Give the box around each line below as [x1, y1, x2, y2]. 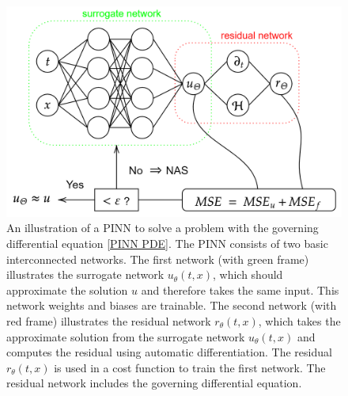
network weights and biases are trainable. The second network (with [6, 297, 337, 314]
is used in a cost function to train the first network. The [54, 359, 326, 375]
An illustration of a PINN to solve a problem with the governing [6, 219, 319, 236]
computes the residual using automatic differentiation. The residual [6, 344, 332, 360]
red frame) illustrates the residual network [6, 312, 211, 329]
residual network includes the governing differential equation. [6, 375, 302, 391]
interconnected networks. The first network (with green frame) [6, 250, 309, 267]
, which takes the [258, 312, 341, 329]
